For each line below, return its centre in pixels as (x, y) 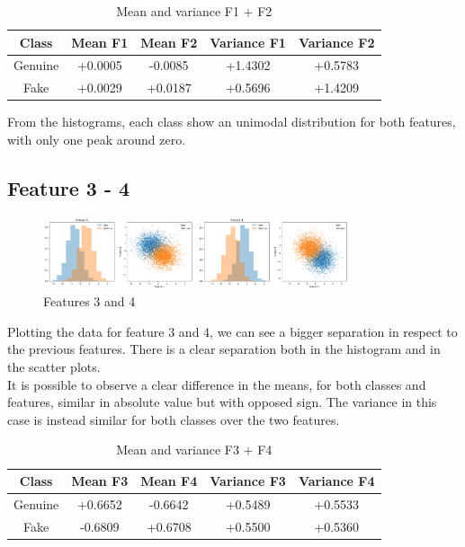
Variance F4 (336, 481)
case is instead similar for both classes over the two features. (174, 419)
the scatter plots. (54, 367)
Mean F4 (169, 481)
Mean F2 (169, 42)
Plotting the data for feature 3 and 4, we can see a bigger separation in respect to (232, 331)
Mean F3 (100, 481)
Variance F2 (336, 42)
